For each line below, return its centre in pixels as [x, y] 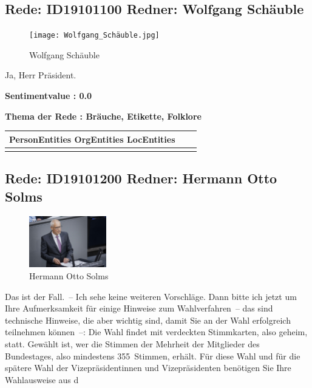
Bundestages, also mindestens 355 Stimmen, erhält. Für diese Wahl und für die [153, 356]
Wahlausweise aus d [42, 379]
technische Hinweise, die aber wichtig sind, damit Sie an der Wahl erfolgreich [148, 320]
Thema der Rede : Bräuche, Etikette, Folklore [103, 116]
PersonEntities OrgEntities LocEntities [92, 139]
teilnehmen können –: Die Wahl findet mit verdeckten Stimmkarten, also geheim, [156, 332]
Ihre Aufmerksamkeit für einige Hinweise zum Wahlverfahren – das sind [139, 308]
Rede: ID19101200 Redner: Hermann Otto [141, 178]
